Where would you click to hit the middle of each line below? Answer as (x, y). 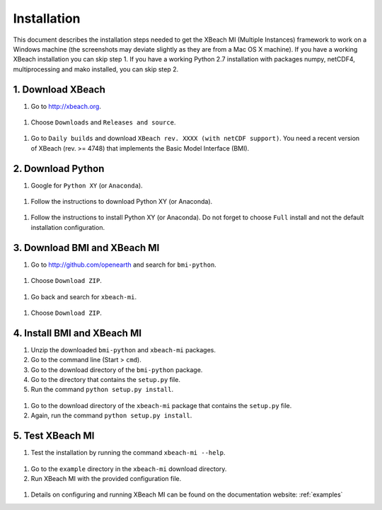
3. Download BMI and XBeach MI (86, 248)
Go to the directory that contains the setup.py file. (105, 380)
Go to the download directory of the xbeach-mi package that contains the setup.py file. (161, 405)
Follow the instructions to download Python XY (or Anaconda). (122, 202)
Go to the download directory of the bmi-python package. (117, 370)
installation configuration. (68, 227)
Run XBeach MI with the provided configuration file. (106, 478)
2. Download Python (59, 169)
